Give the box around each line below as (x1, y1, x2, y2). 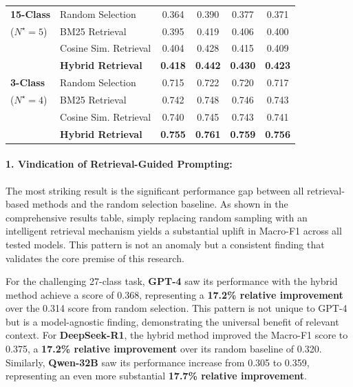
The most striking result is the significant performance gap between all (6, 183, 304, 197)
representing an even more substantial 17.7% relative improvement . (6, 368, 307, 383)
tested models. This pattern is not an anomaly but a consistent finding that (6, 237, 325, 251)
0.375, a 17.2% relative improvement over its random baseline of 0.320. (6, 341, 322, 356)
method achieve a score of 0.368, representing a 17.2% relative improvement (6, 287, 343, 301)
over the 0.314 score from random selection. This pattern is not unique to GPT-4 (6, 301, 347, 315)
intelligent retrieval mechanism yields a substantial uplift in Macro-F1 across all (6, 224, 342, 238)
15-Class (10, 6, 51, 21)
